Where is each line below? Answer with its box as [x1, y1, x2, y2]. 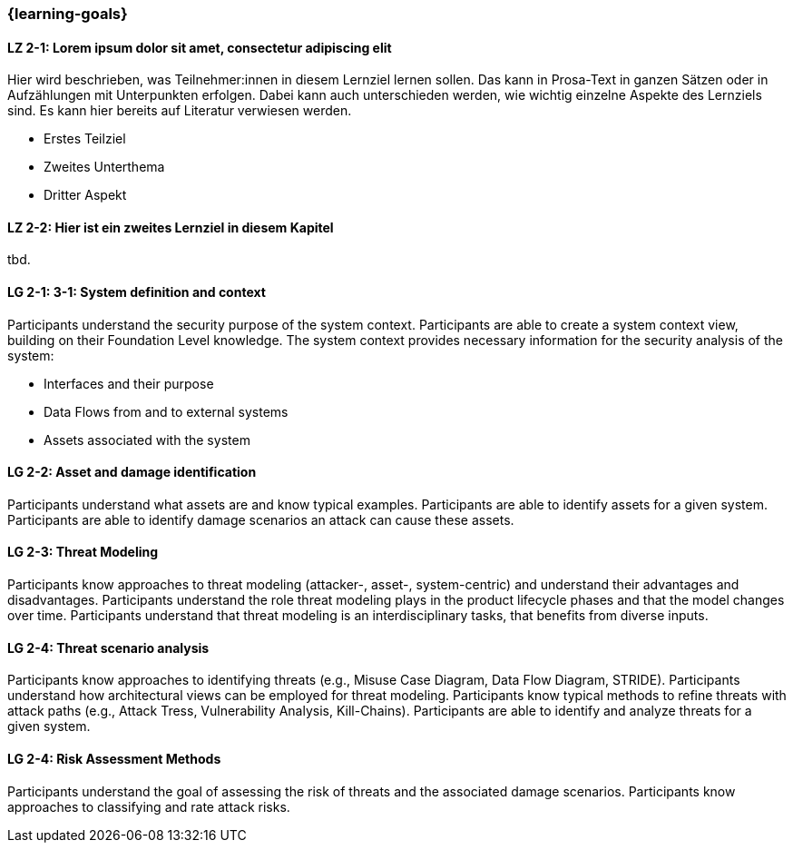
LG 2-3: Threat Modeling [7, 544, 159, 560]
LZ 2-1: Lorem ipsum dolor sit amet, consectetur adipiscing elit [7, 39, 392, 55]
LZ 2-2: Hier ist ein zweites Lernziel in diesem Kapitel [7, 219, 334, 235]
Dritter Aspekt [44, 187, 127, 203]
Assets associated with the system [44, 431, 250, 448]
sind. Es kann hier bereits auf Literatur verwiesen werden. [7, 103, 352, 119]
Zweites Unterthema [44, 159, 165, 175]
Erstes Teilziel [44, 131, 126, 147]
